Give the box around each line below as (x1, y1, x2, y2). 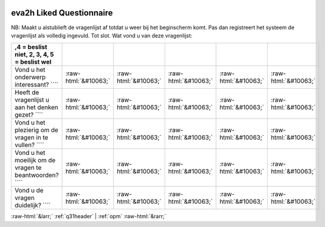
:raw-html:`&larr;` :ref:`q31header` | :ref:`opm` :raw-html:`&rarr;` (11, 213, 166, 220)
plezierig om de (14, 126, 59, 134)
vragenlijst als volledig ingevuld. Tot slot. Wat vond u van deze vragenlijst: (11, 32, 193, 39)
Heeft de (14, 88, 39, 97)
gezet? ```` (14, 111, 44, 119)
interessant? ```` (14, 80, 59, 89)
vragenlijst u (14, 96, 49, 104)
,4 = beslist (14, 43, 48, 51)
